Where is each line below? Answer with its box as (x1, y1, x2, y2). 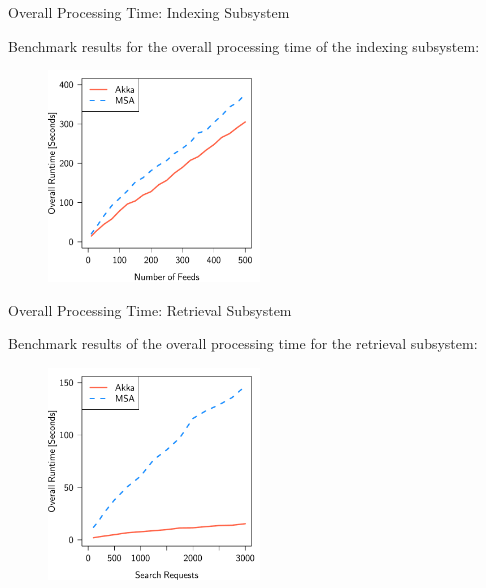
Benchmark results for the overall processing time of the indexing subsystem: (8, 35, 480, 56)
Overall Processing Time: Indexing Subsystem (8, 2, 290, 22)
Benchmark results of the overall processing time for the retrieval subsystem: (8, 333, 478, 354)
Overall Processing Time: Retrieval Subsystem (8, 299, 292, 320)
